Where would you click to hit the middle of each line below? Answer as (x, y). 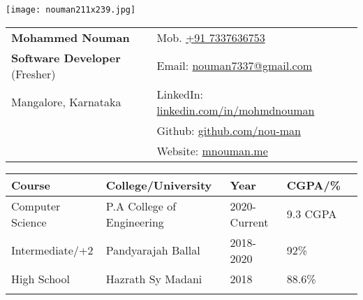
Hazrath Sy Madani (154, 278)
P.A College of (141, 206)
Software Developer (66, 57)
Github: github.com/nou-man (229, 130)
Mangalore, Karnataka (66, 102)
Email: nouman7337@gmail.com (235, 66)
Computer (36, 206)
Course (31, 185)
